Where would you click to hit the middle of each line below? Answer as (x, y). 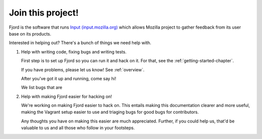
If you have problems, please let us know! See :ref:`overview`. (83, 69)
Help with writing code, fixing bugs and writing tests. (74, 52)
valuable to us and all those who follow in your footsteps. (78, 128)
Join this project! (44, 13)
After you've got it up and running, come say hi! (69, 78)
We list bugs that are (42, 87)
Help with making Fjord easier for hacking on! (67, 96)
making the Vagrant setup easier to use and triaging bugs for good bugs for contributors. (110, 112)
